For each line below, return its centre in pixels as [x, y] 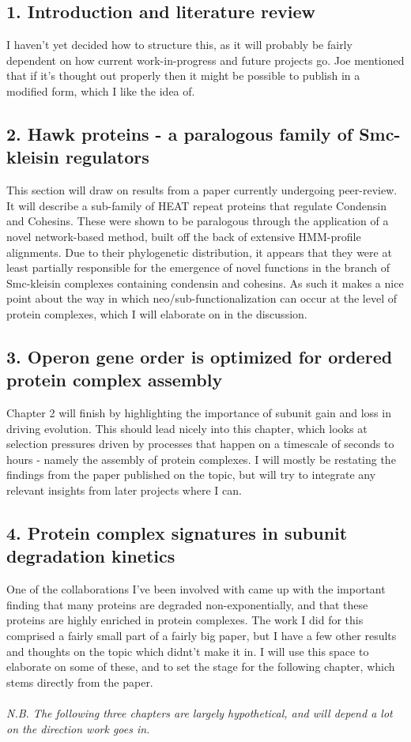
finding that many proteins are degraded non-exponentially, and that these [187, 604]
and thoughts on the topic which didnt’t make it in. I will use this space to [188, 651]
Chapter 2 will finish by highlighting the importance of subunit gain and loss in [199, 413]
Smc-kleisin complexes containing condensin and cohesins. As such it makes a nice [205, 282]
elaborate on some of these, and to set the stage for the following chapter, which [201, 667]
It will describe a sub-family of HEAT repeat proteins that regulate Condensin [196, 205]
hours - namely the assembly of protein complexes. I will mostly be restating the [201, 459]
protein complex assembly [115, 380]
